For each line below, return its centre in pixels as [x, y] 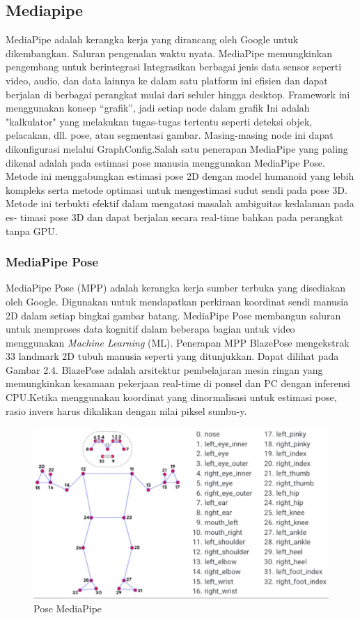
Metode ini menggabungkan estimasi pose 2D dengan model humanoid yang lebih [180, 176]
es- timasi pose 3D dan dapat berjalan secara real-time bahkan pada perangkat [174, 217]
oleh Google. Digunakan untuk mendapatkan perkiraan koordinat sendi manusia [177, 301]
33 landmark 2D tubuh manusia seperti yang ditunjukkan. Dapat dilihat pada [172, 356]
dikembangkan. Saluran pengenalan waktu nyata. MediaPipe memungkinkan [169, 53]
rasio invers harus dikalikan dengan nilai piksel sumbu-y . [126, 410]
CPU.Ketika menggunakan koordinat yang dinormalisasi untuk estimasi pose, [171, 397]
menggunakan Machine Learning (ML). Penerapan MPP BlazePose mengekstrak [178, 342]
